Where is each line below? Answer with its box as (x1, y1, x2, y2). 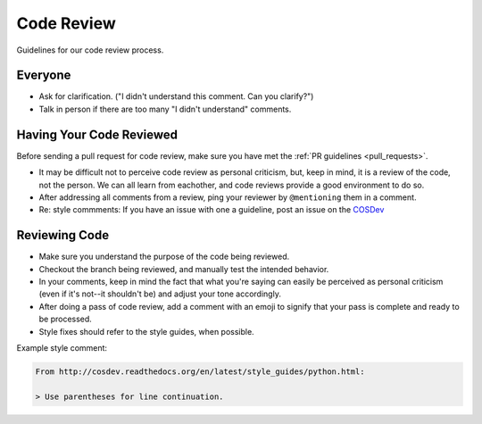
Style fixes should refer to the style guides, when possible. (38, 326, 254, 337)
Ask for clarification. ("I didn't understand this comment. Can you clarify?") (38, 91, 314, 102)
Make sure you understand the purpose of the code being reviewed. (38, 251, 290, 262)
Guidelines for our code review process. (16, 45, 164, 55)
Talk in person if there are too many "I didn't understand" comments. (38, 104, 292, 114)
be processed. (38, 313, 93, 325)
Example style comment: (16, 342, 107, 353)
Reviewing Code (16, 228, 110, 243)
